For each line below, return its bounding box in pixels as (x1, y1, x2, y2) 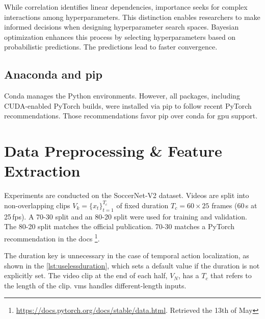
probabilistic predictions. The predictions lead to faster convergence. (4, 41, 218, 52)
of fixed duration (116, 200, 169, 210)
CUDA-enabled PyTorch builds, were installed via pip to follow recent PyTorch (4, 100, 252, 111)
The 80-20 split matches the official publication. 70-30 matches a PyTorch (4, 221, 234, 232)
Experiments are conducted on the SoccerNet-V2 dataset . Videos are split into (4, 190, 249, 201)
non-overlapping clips (4, 200, 70, 210)
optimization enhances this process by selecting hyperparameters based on (4, 31, 236, 42)
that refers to (210, 270, 252, 281)
